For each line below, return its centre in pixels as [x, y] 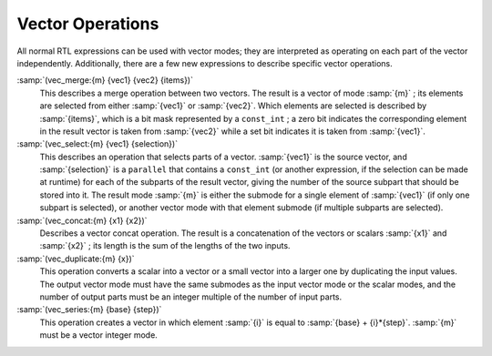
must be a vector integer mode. [99, 335]
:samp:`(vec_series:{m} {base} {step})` [89, 310]
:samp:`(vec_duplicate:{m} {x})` [76, 259]
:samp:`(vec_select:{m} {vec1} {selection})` [97, 144]
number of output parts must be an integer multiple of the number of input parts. [191, 297]
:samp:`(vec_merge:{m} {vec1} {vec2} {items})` [105, 80]
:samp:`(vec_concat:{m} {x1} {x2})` [82, 220]
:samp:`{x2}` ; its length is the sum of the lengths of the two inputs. [165, 246]
